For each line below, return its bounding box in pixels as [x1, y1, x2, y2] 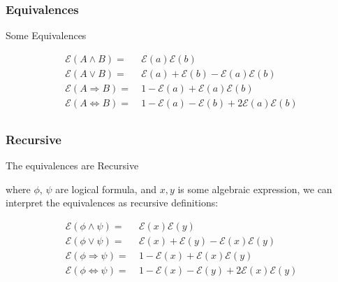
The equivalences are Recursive [6, 158, 139, 173]
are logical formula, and [55, 181, 156, 196]
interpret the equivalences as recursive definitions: [6, 195, 219, 210]
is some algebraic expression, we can [177, 181, 332, 196]
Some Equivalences [6, 28, 87, 43]
